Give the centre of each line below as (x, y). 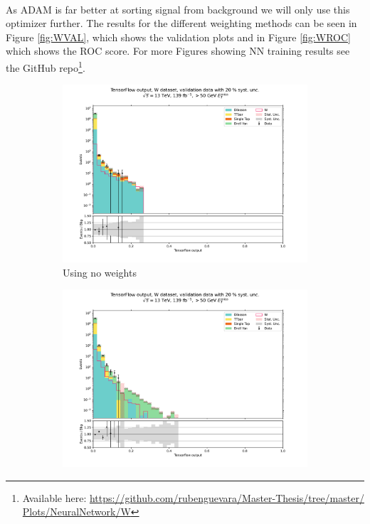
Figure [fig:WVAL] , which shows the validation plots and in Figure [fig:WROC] (178, 37)
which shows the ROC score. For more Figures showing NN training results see (178, 51)
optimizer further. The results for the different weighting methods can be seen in (181, 23)
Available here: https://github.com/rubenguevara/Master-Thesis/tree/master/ (193, 497)
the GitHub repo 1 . (46, 66)
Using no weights (100, 272)
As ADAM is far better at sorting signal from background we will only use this (178, 9)
